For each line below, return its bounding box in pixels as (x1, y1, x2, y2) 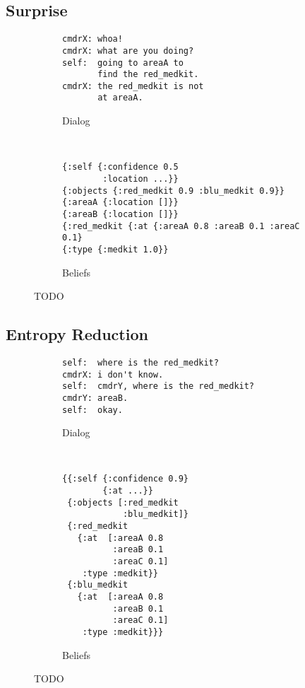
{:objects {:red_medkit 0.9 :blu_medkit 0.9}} (62, 185, 285, 196)
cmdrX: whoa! (62, 34, 123, 45)
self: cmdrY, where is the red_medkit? (62, 381, 255, 392)
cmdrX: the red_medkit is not (62, 81, 204, 91)
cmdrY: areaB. (62, 392, 128, 403)
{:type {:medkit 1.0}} (62, 244, 169, 255)
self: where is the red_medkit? (62, 357, 219, 368)
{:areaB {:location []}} (62, 209, 179, 219)
